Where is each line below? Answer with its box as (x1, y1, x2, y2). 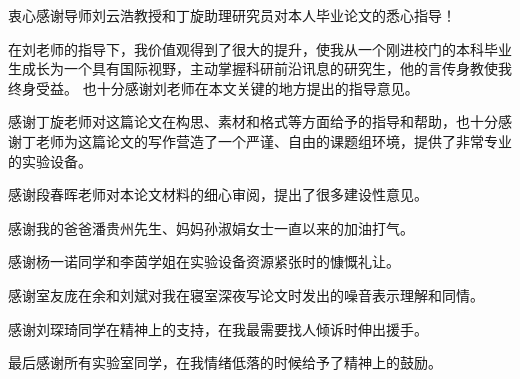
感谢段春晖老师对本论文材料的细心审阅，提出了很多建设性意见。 (8, 184, 428, 205)
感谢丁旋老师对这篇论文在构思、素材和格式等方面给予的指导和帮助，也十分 (8, 111, 498, 132)
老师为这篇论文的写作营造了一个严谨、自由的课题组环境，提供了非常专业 (35, 130, 512, 151)
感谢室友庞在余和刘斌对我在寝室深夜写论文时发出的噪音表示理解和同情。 (8, 284, 484, 305)
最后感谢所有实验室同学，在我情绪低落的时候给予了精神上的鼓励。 (8, 352, 442, 373)
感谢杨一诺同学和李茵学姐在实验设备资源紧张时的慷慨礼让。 (8, 251, 400, 272)
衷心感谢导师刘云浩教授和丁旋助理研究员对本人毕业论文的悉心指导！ (8, 5, 456, 25)
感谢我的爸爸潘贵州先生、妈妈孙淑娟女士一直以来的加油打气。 (8, 217, 414, 238)
